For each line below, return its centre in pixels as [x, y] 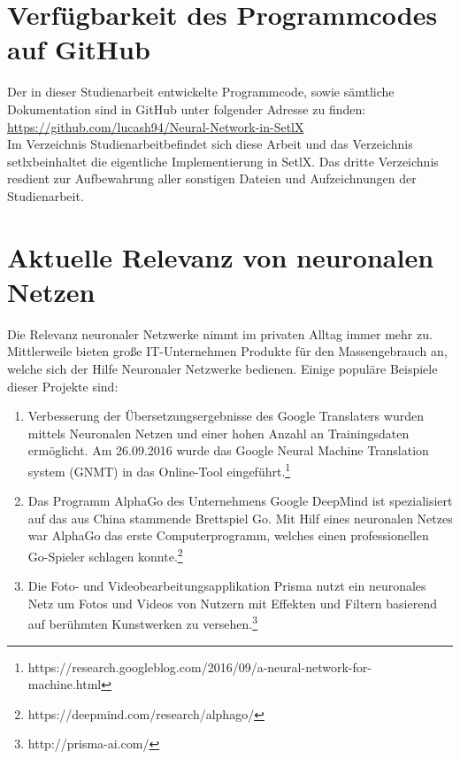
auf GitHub [79, 49]
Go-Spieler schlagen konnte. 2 [105, 554]
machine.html [65, 684]
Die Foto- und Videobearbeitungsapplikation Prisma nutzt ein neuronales [227, 586]
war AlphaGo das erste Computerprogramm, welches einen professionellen [228, 535]
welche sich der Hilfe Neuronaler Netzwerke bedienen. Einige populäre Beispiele [222, 368]
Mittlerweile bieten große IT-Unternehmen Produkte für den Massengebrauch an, [227, 351]
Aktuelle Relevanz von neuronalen [221, 256]
